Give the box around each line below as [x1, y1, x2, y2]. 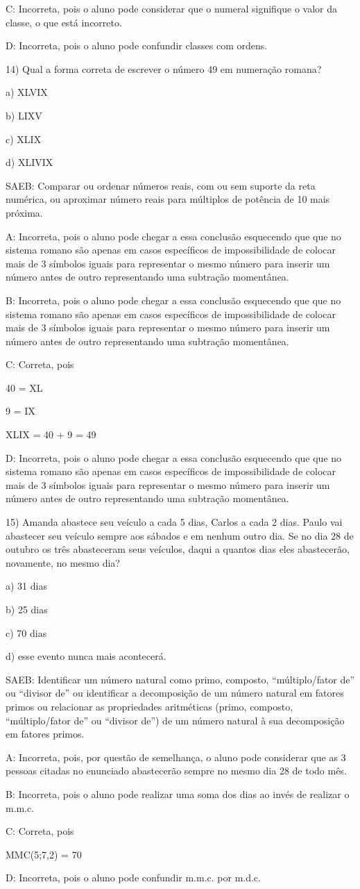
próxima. [6, 205, 43, 219]
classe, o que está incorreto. [6, 15, 122, 29]
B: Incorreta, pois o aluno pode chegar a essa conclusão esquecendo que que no [6, 292, 341, 307]
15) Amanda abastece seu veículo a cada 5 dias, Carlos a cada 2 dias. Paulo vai [6, 515, 343, 529]
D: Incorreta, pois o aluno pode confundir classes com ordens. [6, 38, 268, 53]
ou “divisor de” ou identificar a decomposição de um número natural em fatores [6, 686, 344, 700]
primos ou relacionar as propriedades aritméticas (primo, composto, [6, 699, 293, 713]
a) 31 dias [6, 579, 47, 593]
